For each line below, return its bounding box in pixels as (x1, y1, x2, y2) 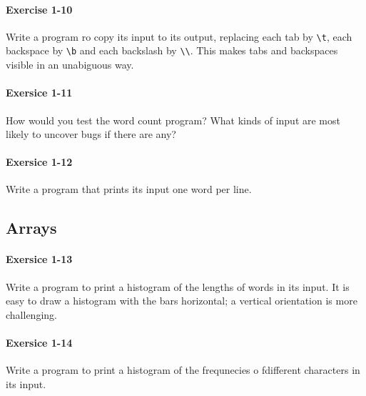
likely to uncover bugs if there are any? (6, 127, 176, 142)
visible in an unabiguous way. (6, 57, 134, 72)
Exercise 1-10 (6, 1, 73, 16)
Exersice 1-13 (6, 252, 73, 267)
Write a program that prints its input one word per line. (6, 182, 252, 197)
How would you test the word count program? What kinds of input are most (6, 112, 340, 127)
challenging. (6, 307, 57, 322)
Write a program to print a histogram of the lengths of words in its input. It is (6, 279, 350, 294)
